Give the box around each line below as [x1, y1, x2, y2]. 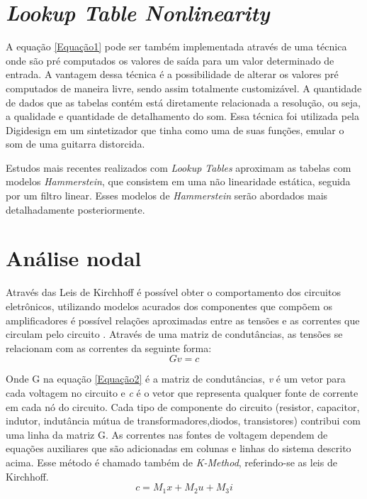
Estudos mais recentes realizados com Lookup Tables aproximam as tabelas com [6, 160, 351, 175]
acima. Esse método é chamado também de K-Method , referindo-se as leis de [6, 454, 337, 469]
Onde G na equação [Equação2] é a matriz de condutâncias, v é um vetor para [6, 371, 346, 386]
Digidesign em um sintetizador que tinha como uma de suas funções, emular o [6, 122, 344, 137]
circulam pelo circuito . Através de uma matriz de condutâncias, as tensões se [6, 327, 343, 341]
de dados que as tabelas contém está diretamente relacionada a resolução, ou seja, [6, 94, 361, 109]
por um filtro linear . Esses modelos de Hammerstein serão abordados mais [6, 188, 328, 203]
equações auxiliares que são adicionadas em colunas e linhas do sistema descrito [6, 441, 351, 456]
